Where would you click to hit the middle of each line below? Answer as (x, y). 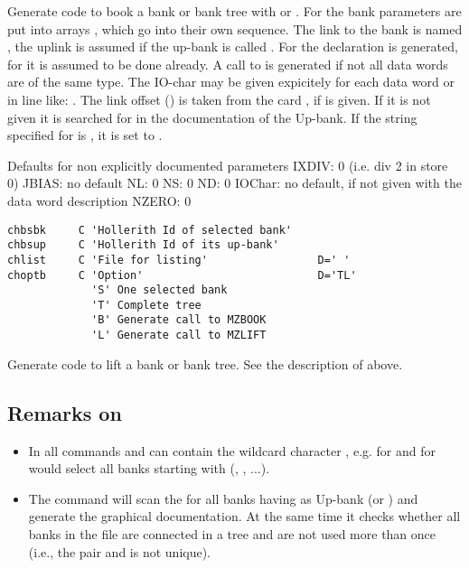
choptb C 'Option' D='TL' (182, 275)
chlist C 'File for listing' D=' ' (179, 260)
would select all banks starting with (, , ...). (149, 468)
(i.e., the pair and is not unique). (120, 551)
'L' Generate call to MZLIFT (179, 335)
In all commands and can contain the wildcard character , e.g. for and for (232, 450)
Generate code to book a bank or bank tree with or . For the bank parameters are (234, 11)
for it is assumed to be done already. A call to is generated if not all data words (228, 64)
